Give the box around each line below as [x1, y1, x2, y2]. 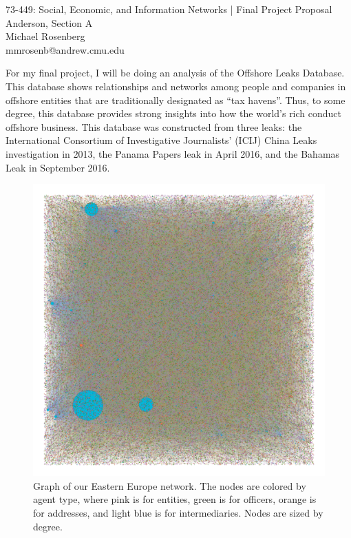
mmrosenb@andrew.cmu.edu [6, 42, 125, 56]
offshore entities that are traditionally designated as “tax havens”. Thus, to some [6, 92, 345, 107]
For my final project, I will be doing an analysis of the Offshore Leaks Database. [6, 65, 345, 80]
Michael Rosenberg [6, 29, 85, 43]
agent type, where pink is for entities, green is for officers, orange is [33, 492, 317, 506]
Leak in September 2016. [6, 160, 110, 174]
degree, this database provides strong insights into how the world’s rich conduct [6, 106, 342, 121]
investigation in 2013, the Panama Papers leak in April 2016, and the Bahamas [6, 146, 340, 161]
